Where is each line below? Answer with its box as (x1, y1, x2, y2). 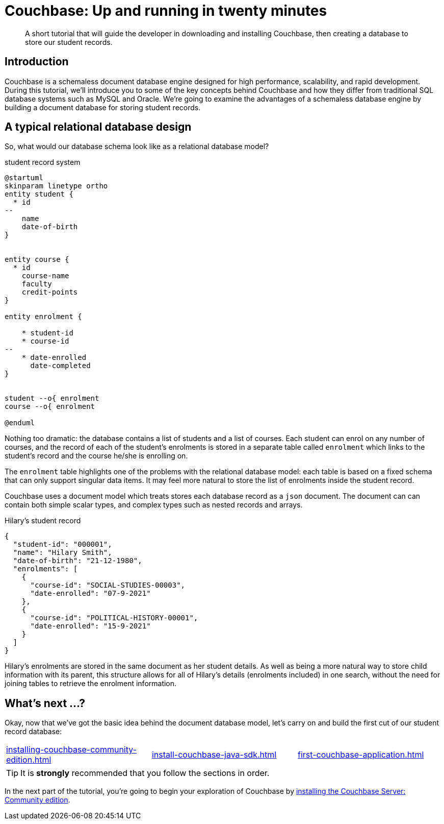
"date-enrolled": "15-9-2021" (30, 622, 151, 631)
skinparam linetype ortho (5, 182, 108, 190)
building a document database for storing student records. (5, 103, 201, 112)
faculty (21, 280, 52, 288)
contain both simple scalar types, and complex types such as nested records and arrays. (5, 500, 303, 510)
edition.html (6, 755, 51, 765)
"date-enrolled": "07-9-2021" (30, 589, 151, 598)
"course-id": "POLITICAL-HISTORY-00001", (30, 614, 198, 622)
